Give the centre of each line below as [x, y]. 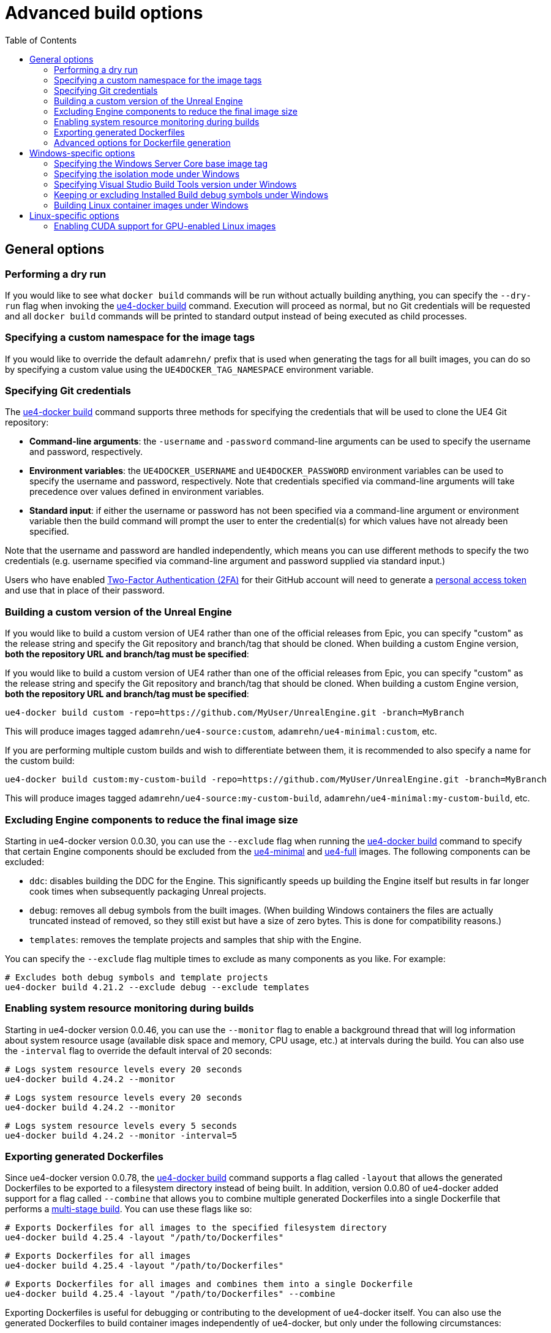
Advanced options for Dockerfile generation [142, 142]
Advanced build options [104, 13]
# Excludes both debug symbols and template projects [137, 977]
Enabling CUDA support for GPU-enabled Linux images [165, 226]
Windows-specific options [82, 153]
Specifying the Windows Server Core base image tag [161, 163]
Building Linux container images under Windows [151, 205]
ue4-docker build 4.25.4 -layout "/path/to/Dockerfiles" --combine [170, 1294]
